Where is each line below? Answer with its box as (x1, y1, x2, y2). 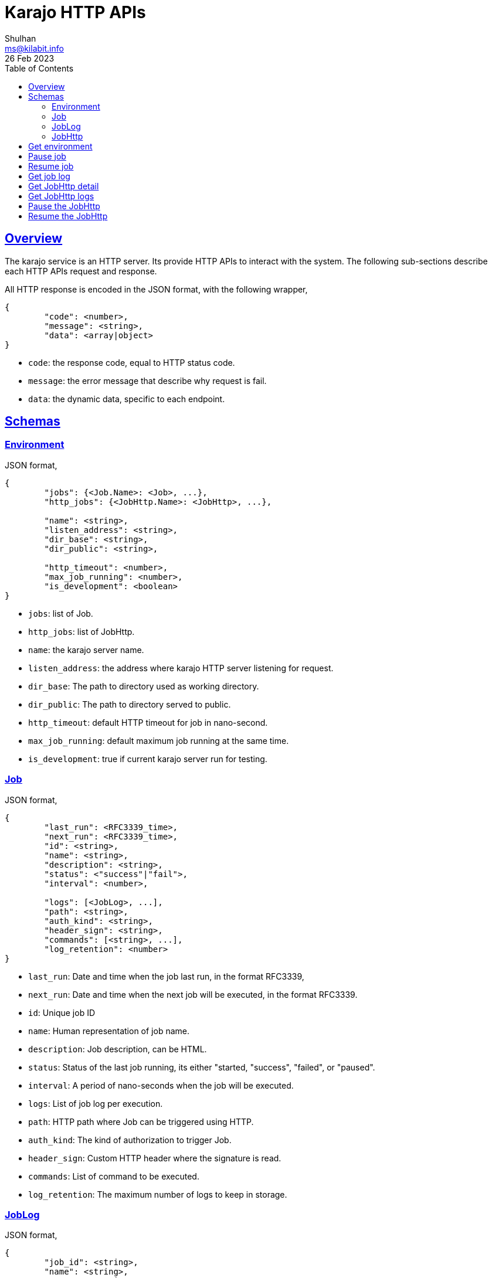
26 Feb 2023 (5, 53, 55, 63)
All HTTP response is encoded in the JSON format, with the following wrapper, (5, 284, 308, 294)
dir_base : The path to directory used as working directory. (28, 681, 259, 691)
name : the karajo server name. (28, 644, 144, 655)
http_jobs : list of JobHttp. (28, 626, 135, 637)
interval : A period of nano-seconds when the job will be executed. (28, 1080, 294, 1090)
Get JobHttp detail (28, 181, 99, 191)
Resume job (28, 161, 74, 171)
